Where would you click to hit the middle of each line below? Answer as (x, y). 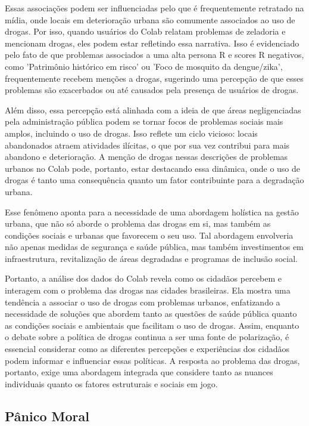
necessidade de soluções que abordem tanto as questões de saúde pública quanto (151, 314)
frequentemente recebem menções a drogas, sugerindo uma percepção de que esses (154, 78)
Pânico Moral (47, 416)
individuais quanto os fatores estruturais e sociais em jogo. (111, 383)
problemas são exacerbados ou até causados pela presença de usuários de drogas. (152, 90)
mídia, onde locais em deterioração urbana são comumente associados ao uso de (150, 19)
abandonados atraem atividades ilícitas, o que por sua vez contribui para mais (147, 145)
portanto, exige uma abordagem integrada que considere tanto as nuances (139, 372)
